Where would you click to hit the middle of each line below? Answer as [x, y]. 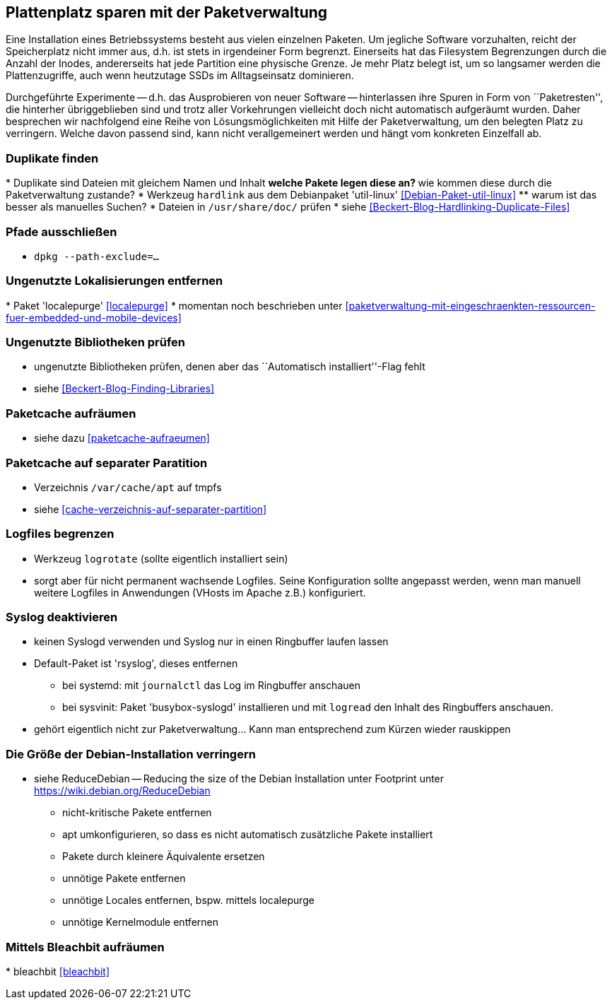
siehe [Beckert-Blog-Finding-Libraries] [124, 389]
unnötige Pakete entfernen [124, 878]
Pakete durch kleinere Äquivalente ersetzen [164, 857]
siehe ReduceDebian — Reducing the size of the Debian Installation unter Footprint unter [239, 779]
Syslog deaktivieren [62, 617]
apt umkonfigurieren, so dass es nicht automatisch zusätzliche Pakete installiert [248, 835]
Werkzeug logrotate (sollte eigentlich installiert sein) [161, 558]
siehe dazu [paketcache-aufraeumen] [122, 438]
